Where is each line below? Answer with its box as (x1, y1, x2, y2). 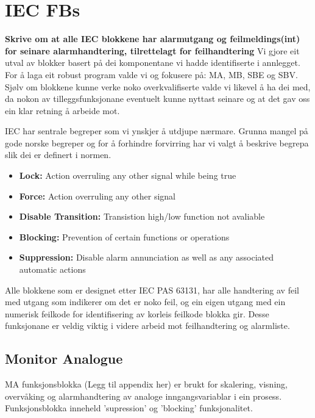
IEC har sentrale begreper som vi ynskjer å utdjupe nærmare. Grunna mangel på (5, 124, 308, 137)
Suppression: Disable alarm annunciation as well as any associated (19, 251, 274, 264)
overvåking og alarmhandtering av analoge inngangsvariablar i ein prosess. (5, 389, 282, 402)
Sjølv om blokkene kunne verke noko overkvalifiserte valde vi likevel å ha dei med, (5, 80, 311, 93)
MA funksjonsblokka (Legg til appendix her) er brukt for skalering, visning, (5, 378, 288, 391)
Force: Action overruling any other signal (19, 189, 175, 202)
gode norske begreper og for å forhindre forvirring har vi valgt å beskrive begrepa (5, 136, 309, 149)
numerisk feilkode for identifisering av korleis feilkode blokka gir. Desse (5, 307, 269, 320)
